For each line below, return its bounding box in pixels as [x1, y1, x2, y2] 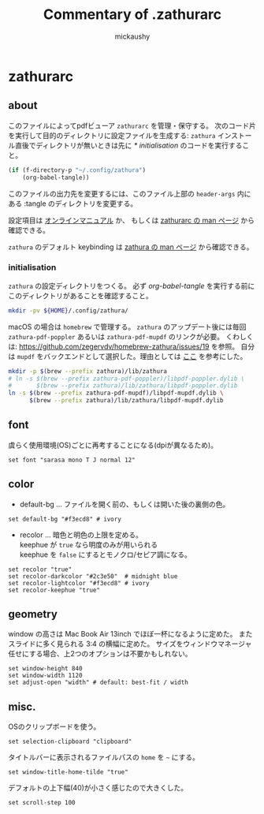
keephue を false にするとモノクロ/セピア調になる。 [19, 550, 191, 559]
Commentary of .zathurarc [43, 6, 222, 24]
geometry [8, 607, 58, 621]
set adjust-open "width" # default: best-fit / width [8, 678, 189, 687]
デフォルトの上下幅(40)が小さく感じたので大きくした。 [8, 783, 188, 793]
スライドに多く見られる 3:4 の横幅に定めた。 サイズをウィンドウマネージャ [8, 639, 252, 648]
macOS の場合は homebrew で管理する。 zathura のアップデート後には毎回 [8, 322, 247, 331]
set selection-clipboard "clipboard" [8, 737, 132, 746]
